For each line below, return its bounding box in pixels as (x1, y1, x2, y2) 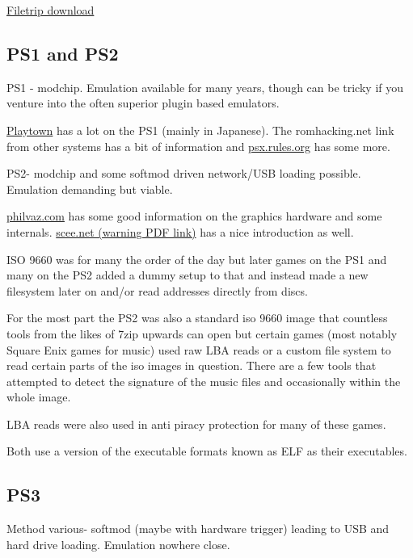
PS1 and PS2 (6, 40, 119, 65)
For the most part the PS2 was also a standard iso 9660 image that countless (6, 309, 388, 326)
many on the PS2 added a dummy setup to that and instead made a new (6, 266, 369, 283)
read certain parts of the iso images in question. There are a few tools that (6, 357, 377, 374)
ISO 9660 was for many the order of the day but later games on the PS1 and (6, 250, 387, 267)
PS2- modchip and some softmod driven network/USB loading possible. (6, 165, 361, 182)
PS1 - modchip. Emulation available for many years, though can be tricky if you (6, 78, 404, 95)
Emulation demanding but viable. (6, 180, 173, 197)
